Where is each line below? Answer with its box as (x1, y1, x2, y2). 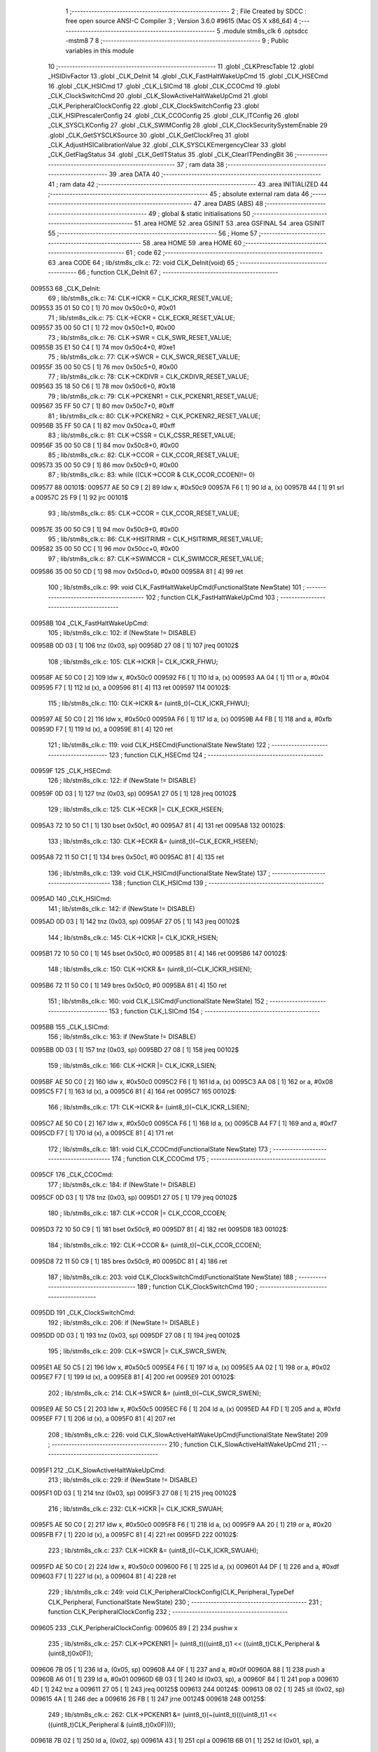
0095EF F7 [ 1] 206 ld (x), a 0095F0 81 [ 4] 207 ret (30, 1414, 176, 1423)
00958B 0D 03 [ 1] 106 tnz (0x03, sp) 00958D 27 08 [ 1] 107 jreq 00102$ (30, 641, 239, 650)
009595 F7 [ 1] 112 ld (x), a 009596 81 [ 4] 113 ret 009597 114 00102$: (30, 683, 231, 692)
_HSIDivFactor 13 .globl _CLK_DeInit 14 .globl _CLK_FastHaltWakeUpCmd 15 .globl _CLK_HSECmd (48, 72, 328, 81)
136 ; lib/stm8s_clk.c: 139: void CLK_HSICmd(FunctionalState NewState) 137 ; (48, 869, 271, 877)
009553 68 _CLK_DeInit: (30, 284, 101, 292)
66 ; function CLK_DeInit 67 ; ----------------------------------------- (78, 268, 279, 277)
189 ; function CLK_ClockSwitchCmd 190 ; (136, 1282, 258, 1291)
